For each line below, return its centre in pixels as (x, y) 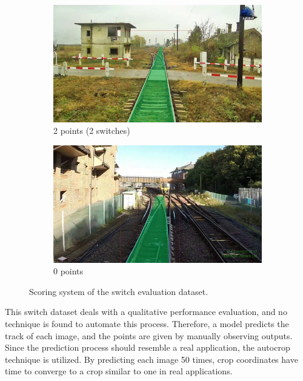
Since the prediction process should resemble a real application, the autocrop (148, 347)
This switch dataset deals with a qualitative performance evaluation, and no (146, 312)
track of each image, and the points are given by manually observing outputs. (149, 335)
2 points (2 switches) (92, 131)
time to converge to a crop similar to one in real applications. (119, 371)
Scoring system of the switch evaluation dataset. (119, 291)
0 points (68, 271)
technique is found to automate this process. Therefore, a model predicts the (147, 323)
